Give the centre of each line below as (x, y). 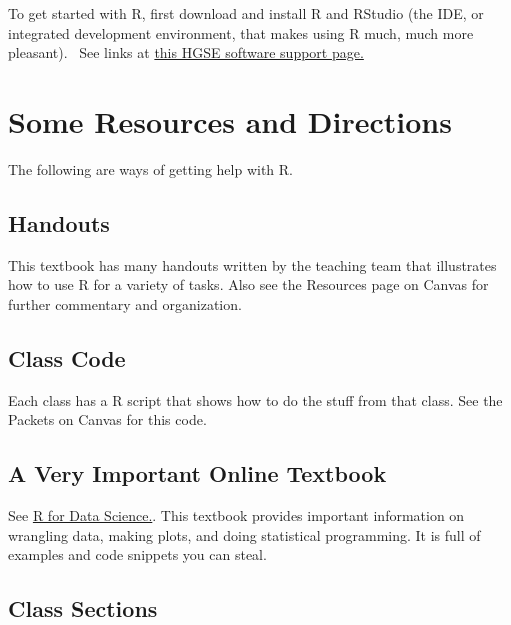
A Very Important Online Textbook (197, 473)
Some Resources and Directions (230, 120)
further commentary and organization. (125, 303)
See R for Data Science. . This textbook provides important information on (236, 515)
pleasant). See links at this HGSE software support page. (186, 52)
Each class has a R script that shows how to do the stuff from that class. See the (255, 399)
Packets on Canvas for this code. (107, 419)
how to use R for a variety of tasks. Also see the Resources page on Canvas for (248, 284)
